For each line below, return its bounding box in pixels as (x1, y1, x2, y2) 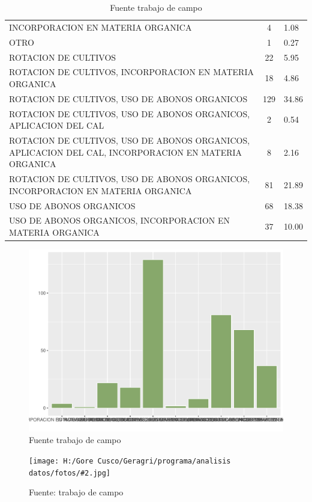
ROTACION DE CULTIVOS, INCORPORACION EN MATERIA (9, 66, 254, 78)
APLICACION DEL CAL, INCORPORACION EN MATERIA (9, 145, 242, 158)
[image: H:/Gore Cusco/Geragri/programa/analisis (29, 456, 231, 465)
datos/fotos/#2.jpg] (29, 468, 111, 477)
